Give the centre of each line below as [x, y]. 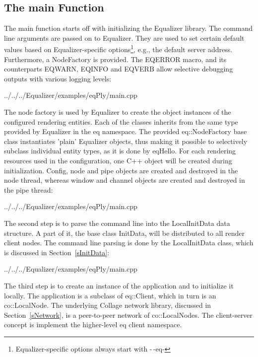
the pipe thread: [29, 189]
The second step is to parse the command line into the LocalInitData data [117, 223]
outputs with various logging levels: [58, 78]
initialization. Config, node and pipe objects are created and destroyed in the [121, 170]
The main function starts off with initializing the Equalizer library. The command [129, 28]
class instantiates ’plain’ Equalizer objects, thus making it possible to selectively [126, 141]
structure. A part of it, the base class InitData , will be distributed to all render [125, 233]
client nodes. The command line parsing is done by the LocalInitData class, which [129, 243]
